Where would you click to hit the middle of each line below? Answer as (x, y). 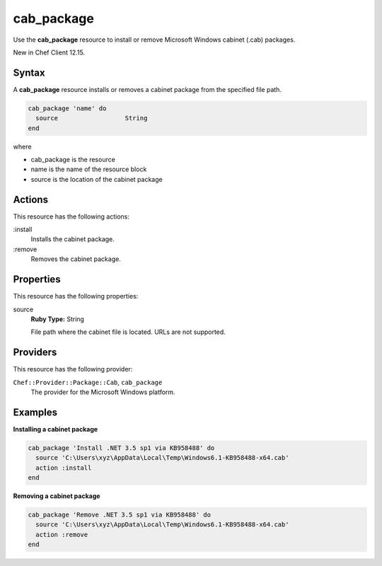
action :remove (62, 535)
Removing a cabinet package (57, 496)
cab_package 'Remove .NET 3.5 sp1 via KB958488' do (120, 515)
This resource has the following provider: (73, 369)
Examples (35, 412)
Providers (35, 353)
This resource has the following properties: (76, 296)
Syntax (29, 73)
